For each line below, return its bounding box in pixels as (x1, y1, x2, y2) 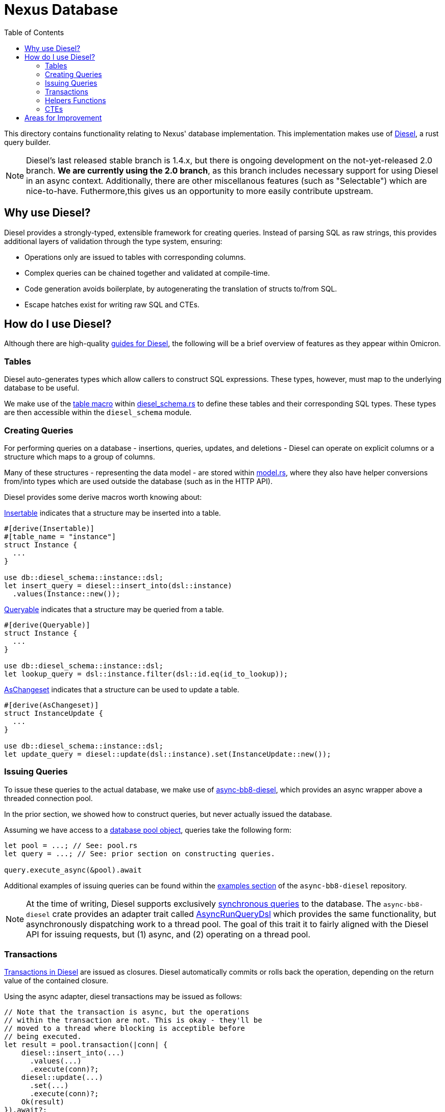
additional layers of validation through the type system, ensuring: (4, 236, 222, 246)
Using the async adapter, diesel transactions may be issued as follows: (4, 992, 242, 1001)
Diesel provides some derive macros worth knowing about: (4, 492, 202, 501)
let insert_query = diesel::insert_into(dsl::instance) (4, 581, 232, 590)
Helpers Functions (45, 95, 106, 105)
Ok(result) (21, 1098, 65, 1106)
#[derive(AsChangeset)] (4, 700, 99, 709)
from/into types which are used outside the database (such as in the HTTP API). (4, 476, 273, 486)
